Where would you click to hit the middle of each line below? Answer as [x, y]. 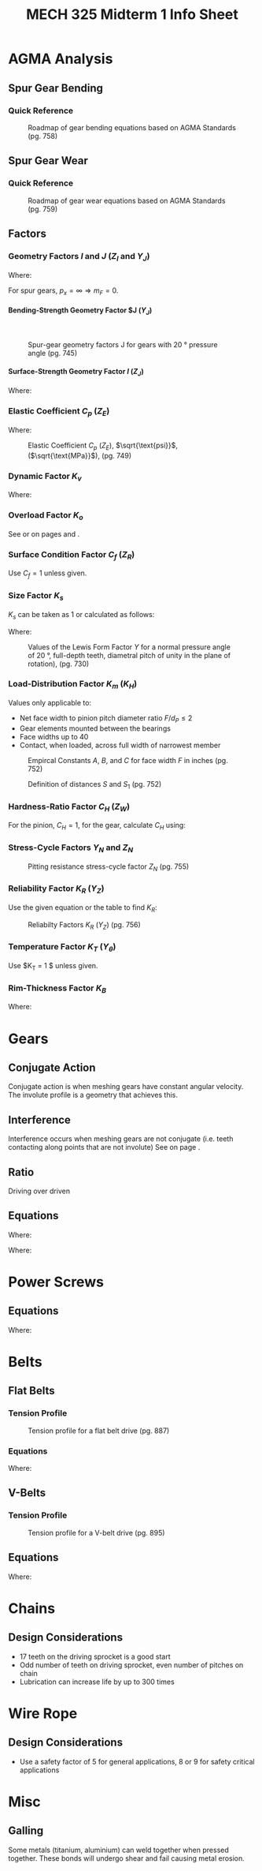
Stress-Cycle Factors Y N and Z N [71, 848]
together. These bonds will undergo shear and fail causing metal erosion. [127, 1858]
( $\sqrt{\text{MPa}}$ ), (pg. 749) [80, 455]
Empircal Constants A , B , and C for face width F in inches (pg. [128, 760]
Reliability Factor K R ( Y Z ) [56, 889]
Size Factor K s [36, 597]
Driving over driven [39, 1191]
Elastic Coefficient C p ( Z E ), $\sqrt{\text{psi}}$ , [103, 446]
